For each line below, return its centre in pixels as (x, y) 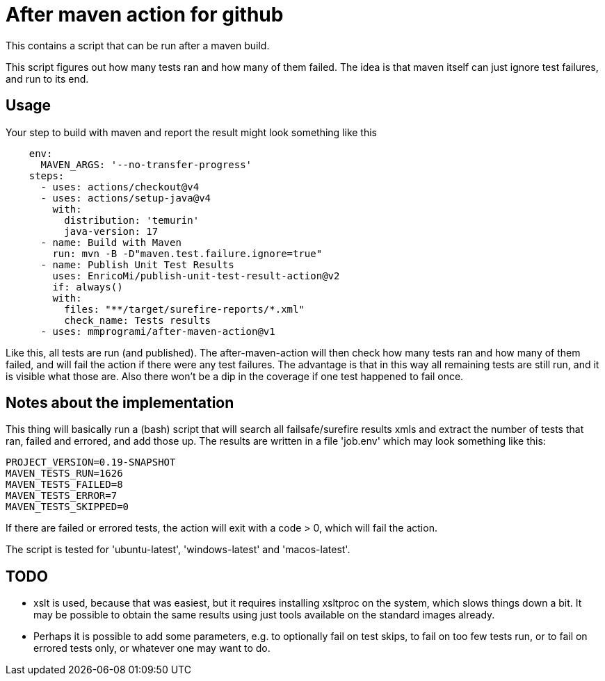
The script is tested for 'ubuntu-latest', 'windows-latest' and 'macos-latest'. (178, 550)
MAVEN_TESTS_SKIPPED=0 (67, 507)
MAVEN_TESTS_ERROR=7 (62, 496)
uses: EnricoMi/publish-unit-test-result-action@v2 (196, 276)
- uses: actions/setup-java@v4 (126, 198)
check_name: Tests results (138, 320)
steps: (47, 175)
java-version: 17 (111, 231)
